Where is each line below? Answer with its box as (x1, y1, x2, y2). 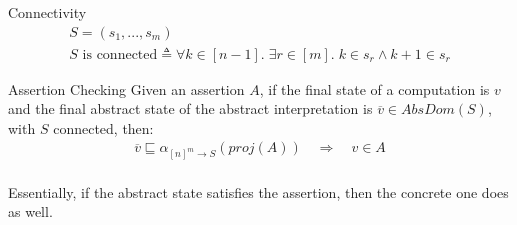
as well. (8, 201, 53, 222)
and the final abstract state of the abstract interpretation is (8, 98, 373, 119)
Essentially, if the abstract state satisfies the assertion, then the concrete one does (8, 181, 509, 202)
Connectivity (8, 2, 87, 22)
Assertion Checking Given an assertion (8, 78, 245, 99)
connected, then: (53, 117, 154, 138)
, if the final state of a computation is (259, 78, 490, 99)
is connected (82, 47, 158, 62)
